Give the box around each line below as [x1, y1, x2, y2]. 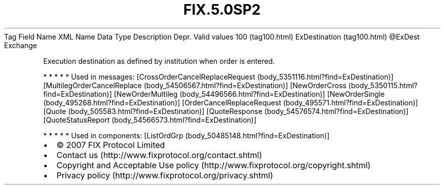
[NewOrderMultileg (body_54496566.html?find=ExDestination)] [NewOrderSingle [114, 89, 385, 98]
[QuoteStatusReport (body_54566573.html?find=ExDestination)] [43, 115, 256, 124]
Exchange [4, 41, 37, 50]
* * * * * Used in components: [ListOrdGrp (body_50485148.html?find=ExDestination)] [43, 131, 330, 140]
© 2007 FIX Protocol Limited [56, 139, 165, 150]
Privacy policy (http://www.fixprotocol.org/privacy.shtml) [56, 170, 273, 180]
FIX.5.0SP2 [183, 1, 261, 18]
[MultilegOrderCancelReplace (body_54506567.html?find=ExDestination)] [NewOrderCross [43, 81, 347, 90]
